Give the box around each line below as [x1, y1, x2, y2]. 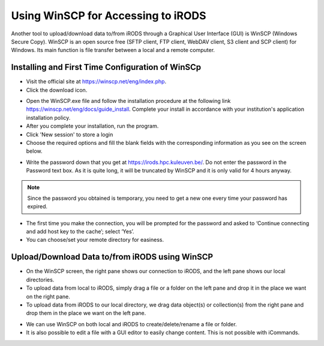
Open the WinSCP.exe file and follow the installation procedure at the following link [26, 98, 231, 105]
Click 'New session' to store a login [26, 130, 113, 138]
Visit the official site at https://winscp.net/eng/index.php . [26, 78, 167, 85]
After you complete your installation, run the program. [26, 123, 159, 130]
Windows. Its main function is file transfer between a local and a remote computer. [11, 47, 215, 54]
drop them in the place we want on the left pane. [26, 309, 146, 317]
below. [26, 147, 43, 155]
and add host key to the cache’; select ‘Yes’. [26, 228, 134, 235]
